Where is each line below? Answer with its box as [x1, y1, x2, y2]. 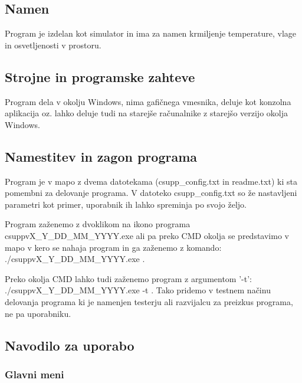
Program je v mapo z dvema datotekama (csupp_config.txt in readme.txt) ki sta [5, 175, 297, 187]
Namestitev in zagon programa [5, 147, 198, 165]
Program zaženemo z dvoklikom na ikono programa [5, 218, 191, 230]
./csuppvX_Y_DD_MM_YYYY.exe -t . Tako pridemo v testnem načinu [5, 284, 271, 296]
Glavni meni [5, 366, 64, 381]
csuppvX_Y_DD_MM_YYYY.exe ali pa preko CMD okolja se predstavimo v [5, 229, 289, 241]
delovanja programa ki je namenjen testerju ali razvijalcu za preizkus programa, [5, 295, 293, 307]
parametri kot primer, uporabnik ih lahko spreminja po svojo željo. [5, 198, 247, 210]
